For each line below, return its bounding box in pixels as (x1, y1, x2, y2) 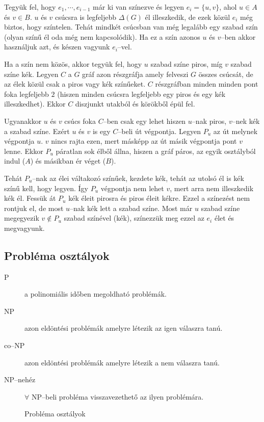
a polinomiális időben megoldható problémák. (24, 288, 167, 299)
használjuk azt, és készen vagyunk (4, 41, 110, 52)
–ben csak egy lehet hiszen (103, 115, 186, 126)
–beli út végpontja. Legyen (118, 125, 201, 136)
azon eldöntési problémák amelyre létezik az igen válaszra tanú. (24, 323, 223, 333)
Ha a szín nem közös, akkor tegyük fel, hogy (4, 58, 142, 69)
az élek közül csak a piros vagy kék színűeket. (4, 78, 146, 89)
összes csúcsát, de (198, 68, 253, 79)
